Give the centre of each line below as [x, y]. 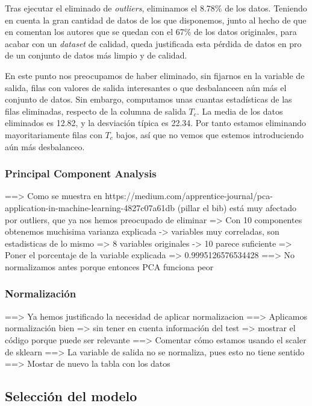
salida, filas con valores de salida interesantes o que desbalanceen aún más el [146, 87]
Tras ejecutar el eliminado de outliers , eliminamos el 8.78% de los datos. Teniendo [156, 8]
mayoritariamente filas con [54, 134]
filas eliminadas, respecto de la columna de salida [95, 111]
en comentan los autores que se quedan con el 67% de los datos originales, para [151, 32]
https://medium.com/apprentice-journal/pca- [189, 196]
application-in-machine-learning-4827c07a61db [90, 207]
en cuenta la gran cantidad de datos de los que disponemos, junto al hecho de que [156, 20]
